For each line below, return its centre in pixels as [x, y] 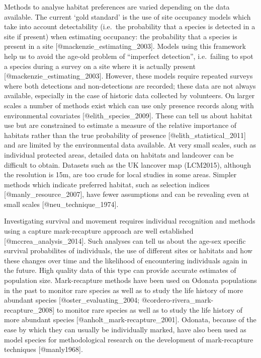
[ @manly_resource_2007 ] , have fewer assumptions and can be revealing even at [127, 194]
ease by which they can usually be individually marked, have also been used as [125, 329]
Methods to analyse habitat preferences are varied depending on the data [117, 7]
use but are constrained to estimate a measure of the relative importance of [120, 125]
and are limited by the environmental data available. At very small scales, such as [130, 145]
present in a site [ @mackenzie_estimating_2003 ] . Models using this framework [125, 46]
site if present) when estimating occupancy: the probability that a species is [121, 36]
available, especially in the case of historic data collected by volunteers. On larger [129, 95]
